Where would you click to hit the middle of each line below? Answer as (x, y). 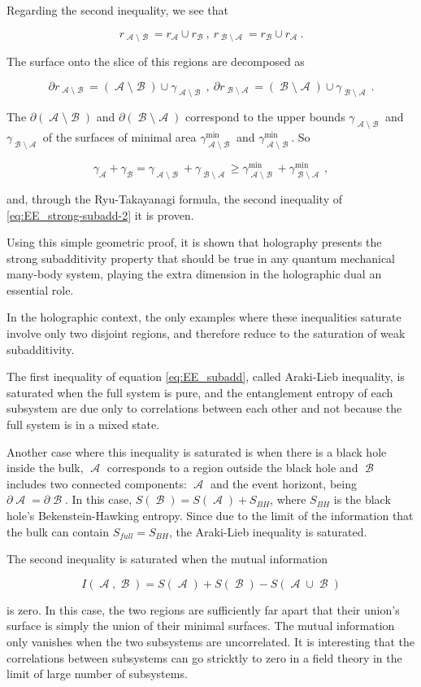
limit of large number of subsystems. (97, 674)
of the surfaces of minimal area (119, 137)
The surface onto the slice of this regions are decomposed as (156, 61)
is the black (362, 499)
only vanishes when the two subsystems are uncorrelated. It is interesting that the (211, 641)
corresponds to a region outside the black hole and (232, 468)
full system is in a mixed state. (83, 424)
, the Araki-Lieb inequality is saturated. (268, 531)
